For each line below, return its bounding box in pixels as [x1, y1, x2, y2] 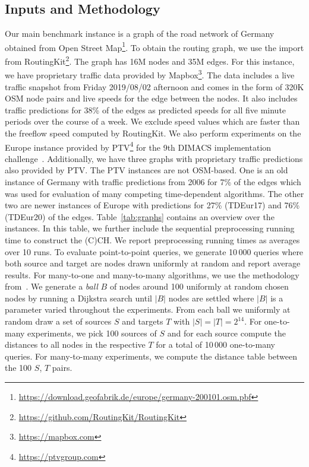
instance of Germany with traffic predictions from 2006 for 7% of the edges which [5, 175, 301, 188]
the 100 [5, 361, 32, 374]
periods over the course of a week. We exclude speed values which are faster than [5, 115, 300, 128]
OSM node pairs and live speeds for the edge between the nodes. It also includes [5, 92, 298, 104]
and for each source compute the [167, 326, 286, 339]
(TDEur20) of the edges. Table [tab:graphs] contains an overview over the [5, 210, 275, 223]
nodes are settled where [168, 291, 254, 304]
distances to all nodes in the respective [5, 338, 146, 351]
